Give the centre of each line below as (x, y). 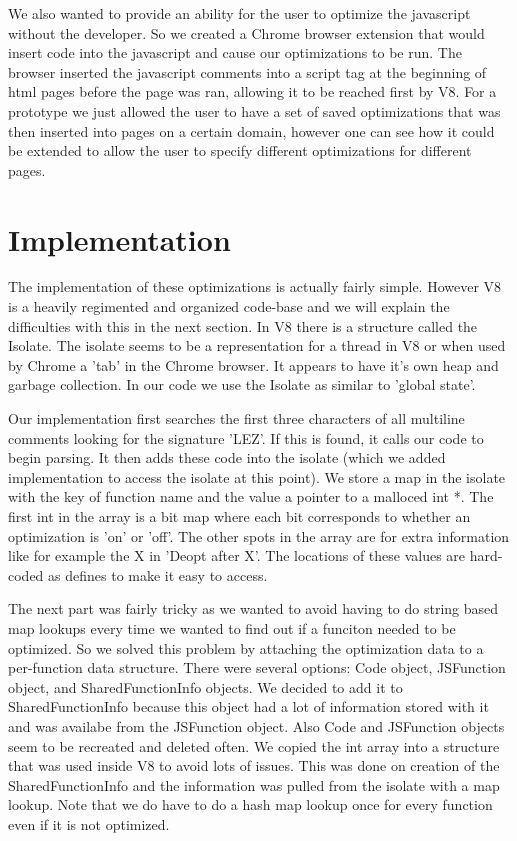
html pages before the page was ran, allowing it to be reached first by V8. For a (252, 91)
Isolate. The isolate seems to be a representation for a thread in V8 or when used (257, 345)
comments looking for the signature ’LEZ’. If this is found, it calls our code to (246, 437)
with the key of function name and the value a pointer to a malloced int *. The (251, 496)
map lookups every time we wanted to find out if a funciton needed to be (232, 627)
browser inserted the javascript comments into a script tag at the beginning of (247, 71)
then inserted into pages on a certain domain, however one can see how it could (251, 130)
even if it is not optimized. (89, 823)
